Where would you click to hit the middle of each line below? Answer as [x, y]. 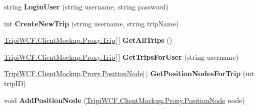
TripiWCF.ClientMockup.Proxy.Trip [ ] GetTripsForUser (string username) [121, 56]
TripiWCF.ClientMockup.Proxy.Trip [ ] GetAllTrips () [88, 40]
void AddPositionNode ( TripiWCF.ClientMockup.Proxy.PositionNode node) [124, 100]
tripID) [15, 83]
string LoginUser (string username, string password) [86, 6]
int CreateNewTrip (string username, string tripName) [91, 23]
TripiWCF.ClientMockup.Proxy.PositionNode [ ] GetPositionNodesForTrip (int [129, 73]
